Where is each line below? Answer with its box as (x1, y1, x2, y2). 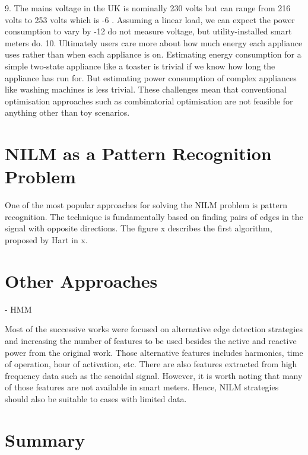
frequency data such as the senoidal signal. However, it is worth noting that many (5, 369, 303, 381)
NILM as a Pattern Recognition (5, 141, 272, 166)
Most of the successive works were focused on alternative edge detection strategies (5, 323, 303, 335)
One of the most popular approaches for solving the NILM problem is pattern (5, 199, 287, 211)
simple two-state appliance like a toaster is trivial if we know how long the (5, 59, 275, 72)
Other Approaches (5, 268, 158, 292)
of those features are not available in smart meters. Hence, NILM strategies (5, 381, 279, 393)
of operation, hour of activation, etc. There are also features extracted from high (5, 358, 297, 370)
